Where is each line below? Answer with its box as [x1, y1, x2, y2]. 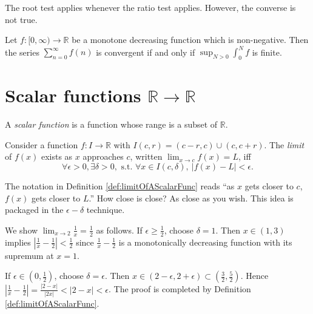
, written [130, 150, 163, 163]
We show [5, 223, 38, 236]
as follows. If [96, 223, 143, 236]
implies [5, 235, 31, 248]
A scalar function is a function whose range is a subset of [5, 118, 218, 131]
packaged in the [5, 203, 64, 216]
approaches [82, 150, 124, 163]
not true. [5, 13, 38, 25]
